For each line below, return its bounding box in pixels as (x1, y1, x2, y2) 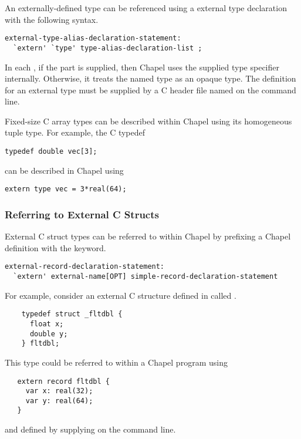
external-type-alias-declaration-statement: (5, 34, 181, 43)
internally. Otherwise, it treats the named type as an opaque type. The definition (5, 72, 296, 85)
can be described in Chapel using (5, 164, 124, 176)
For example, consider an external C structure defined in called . (5, 289, 236, 301)
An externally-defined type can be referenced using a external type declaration (5, 2, 287, 13)
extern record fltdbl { (17, 377, 110, 386)
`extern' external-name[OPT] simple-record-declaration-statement (13, 272, 278, 281)
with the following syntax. (5, 13, 99, 25)
